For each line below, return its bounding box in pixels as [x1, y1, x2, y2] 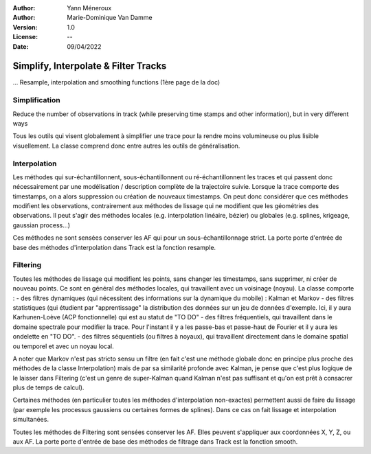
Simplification [12, 95, 61, 105]
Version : [12, 23, 38, 31]
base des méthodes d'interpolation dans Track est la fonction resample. [12, 243, 216, 251]
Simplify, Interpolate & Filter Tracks [12, 60, 167, 72]
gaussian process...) [12, 220, 71, 229]
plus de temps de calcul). [12, 383, 85, 391]
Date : [12, 42, 29, 51]
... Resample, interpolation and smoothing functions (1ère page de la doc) [12, 78, 221, 87]
